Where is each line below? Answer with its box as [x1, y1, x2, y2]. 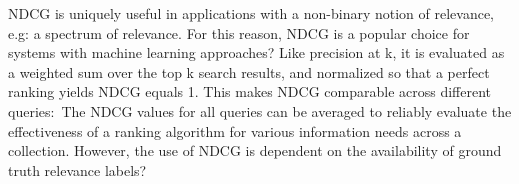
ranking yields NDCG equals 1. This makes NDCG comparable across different [8, 81, 491, 102]
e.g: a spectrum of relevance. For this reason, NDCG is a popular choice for [8, 22, 470, 43]
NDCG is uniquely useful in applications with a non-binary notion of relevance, [8, 3, 494, 23]
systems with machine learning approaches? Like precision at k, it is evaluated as [8, 42, 505, 63]
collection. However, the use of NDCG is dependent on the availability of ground [8, 140, 502, 161]
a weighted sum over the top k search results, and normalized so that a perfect [8, 61, 490, 82]
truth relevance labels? [8, 159, 147, 180]
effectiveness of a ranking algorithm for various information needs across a [8, 120, 462, 141]
